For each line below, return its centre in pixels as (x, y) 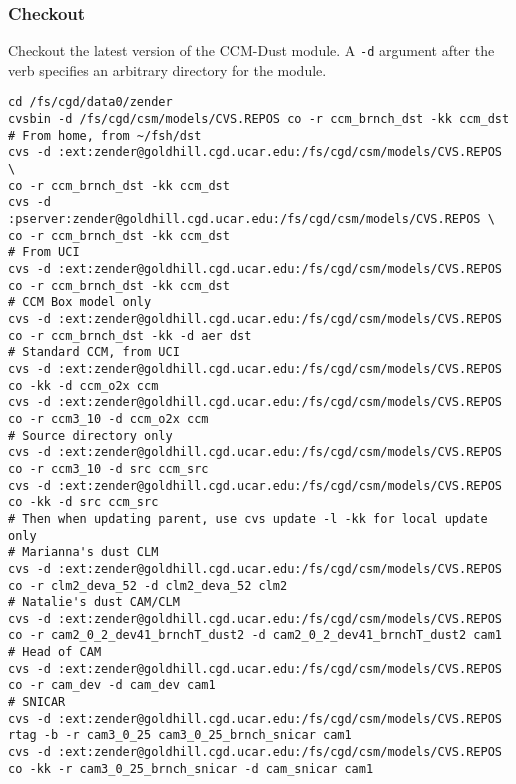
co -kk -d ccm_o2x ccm (83, 385)
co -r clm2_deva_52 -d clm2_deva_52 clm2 (148, 585)
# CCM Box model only (80, 302)
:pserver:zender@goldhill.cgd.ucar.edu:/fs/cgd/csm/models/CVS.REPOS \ (251, 219)
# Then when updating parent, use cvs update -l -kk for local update (248, 518)
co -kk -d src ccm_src (83, 502)
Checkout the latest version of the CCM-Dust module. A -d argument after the (251, 50)
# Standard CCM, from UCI (94, 352)
